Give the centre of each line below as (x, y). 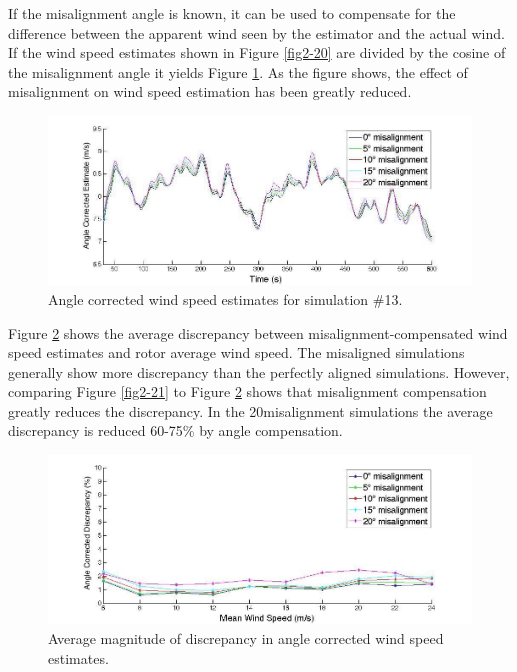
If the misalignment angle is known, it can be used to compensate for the (232, 13)
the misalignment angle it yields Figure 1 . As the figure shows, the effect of (238, 71)
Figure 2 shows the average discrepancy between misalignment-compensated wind (258, 332)
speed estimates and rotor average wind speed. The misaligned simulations (236, 352)
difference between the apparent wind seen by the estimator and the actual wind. (256, 32)
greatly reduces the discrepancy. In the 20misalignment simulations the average (250, 410)
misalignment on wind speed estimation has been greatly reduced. (210, 91)
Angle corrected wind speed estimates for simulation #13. (225, 298)
